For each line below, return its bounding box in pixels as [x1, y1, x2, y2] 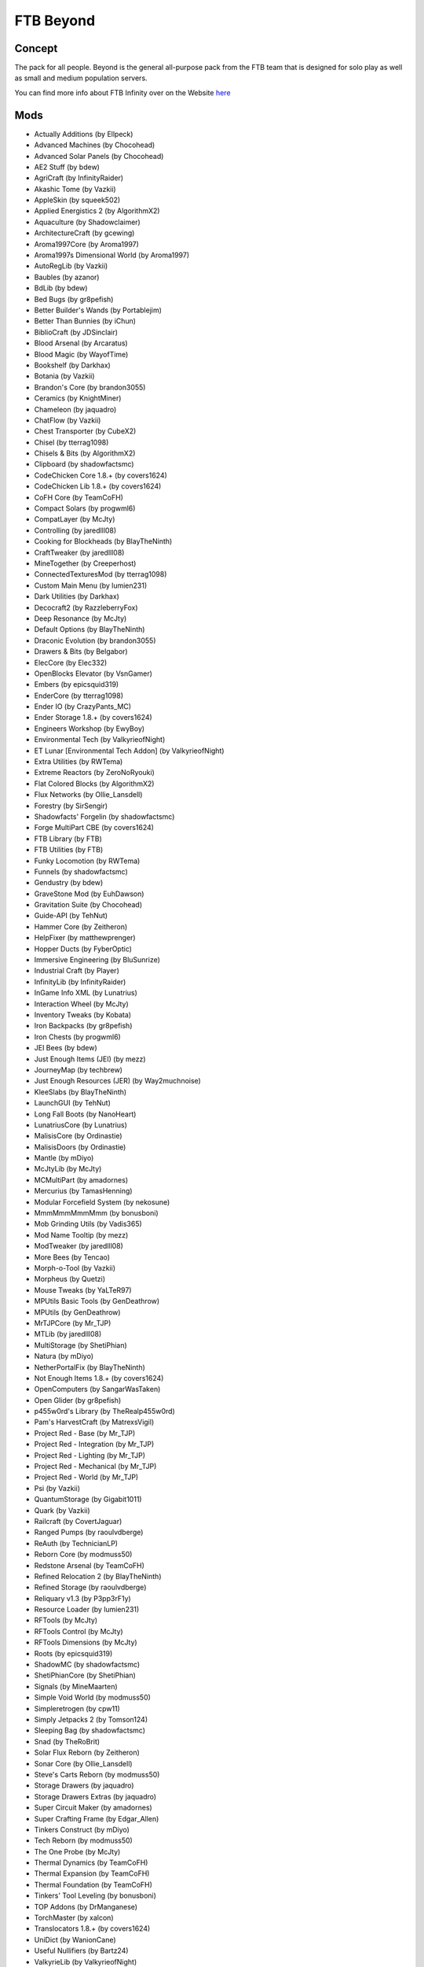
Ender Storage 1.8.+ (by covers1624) [34, 713, 152, 722]
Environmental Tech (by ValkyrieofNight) [34, 735, 166, 744]
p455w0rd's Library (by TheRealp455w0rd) [34, 1407, 176, 1416]
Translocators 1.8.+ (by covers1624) [34, 1924, 151, 1933]
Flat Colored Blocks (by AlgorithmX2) [34, 779, 155, 788]
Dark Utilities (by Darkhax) [34, 592, 119, 601]
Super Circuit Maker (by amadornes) [34, 1803, 152, 1813]
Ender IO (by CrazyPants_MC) [34, 702, 132, 711]
